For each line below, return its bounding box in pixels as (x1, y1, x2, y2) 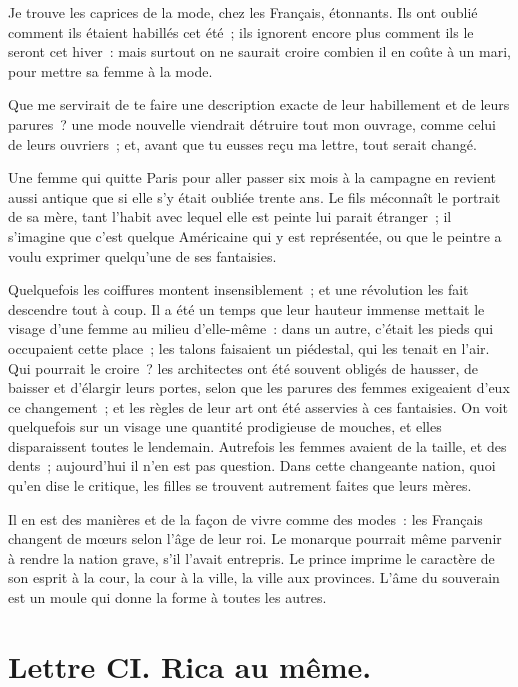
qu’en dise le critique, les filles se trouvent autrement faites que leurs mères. (8, 475, 472, 496)
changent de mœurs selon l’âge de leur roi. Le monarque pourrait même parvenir (8, 528, 502, 549)
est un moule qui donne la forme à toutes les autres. (8, 587, 327, 608)
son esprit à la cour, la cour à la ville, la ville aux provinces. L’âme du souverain (8, 567, 500, 588)
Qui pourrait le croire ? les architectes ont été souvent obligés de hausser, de (8, 357, 479, 378)
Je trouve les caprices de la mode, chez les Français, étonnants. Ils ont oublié (8, 2, 478, 22)
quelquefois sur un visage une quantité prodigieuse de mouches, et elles (8, 416, 442, 437)
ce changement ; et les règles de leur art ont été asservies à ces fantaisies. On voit (8, 396, 508, 417)
